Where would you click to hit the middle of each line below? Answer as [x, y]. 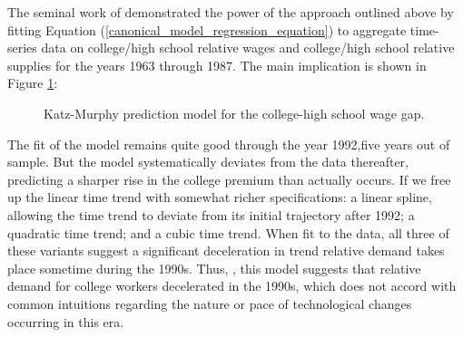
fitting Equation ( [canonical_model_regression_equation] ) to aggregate [207, 29]
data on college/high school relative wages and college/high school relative [248, 48]
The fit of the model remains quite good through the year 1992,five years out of [229, 144]
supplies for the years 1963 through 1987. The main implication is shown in [217, 65]
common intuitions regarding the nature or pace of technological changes [210, 303]
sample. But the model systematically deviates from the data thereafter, [208, 162]
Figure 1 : [33, 83]
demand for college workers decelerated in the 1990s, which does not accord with [232, 286]
